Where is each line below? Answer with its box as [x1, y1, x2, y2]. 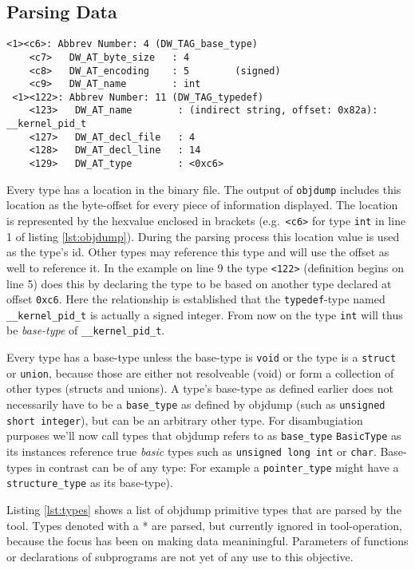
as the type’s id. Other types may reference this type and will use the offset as [6, 243, 389, 260]
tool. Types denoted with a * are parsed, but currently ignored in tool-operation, [6, 517, 402, 533]
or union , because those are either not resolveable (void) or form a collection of [6, 364, 394, 381]
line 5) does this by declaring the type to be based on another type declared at [6, 275, 392, 291]
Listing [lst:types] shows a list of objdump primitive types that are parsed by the [6, 501, 401, 517]
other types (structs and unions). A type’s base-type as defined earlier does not [6, 380, 393, 397]
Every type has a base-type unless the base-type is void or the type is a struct [6, 349, 397, 366]
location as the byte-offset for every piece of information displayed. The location [6, 196, 398, 213]
